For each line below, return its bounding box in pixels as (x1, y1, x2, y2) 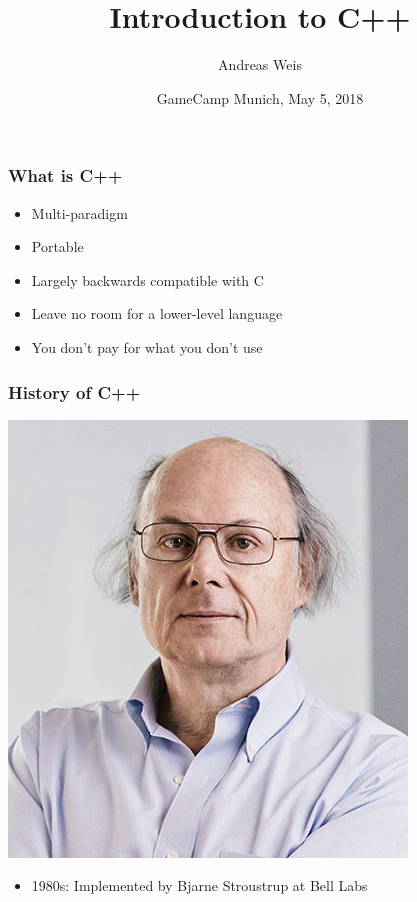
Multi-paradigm (31, 202, 128, 223)
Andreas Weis (218, 54, 302, 75)
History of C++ (8, 379, 141, 404)
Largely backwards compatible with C (31, 269, 264, 290)
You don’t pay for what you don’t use (31, 336, 263, 357)
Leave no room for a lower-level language (31, 303, 283, 324)
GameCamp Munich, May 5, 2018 (156, 87, 364, 108)
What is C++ (8, 163, 123, 188)
